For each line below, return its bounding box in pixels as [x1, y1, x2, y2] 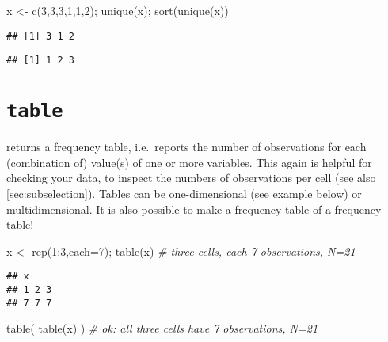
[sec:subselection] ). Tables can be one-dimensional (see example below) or [6, 184, 362, 201]
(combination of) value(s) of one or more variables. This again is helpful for [6, 154, 372, 170]
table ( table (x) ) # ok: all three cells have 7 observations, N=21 [6, 320, 318, 336]
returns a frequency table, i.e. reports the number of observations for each [6, 139, 367, 155]
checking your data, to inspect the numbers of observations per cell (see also [6, 169, 376, 186]
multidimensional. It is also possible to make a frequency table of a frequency [6, 200, 382, 217]
